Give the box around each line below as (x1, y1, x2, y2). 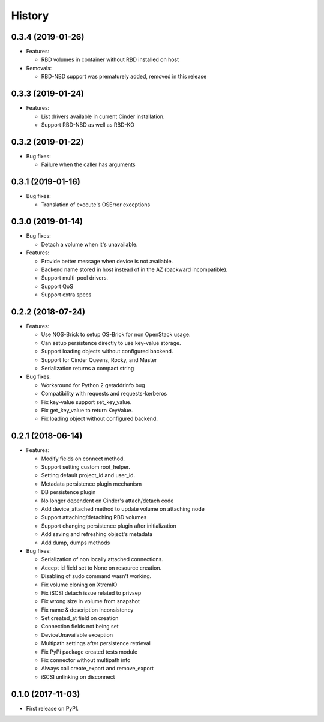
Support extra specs (41, 291, 92, 298)
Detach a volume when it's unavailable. (41, 241, 138, 248)
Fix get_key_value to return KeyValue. (41, 406, 133, 414)
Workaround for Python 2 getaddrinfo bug (41, 381, 145, 388)
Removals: (26, 64, 52, 71)
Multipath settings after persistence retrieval (41, 640, 151, 647)
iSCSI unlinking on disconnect (41, 673, 115, 681)
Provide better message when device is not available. (41, 257, 173, 265)
